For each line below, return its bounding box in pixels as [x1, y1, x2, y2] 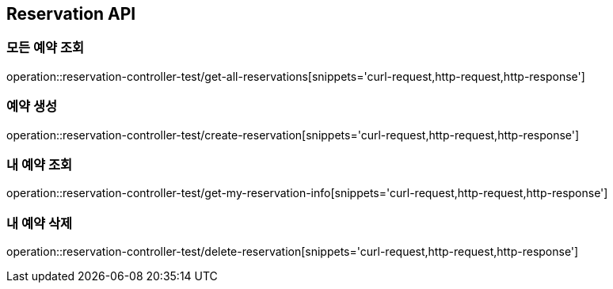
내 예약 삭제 [6, 215, 73, 231]
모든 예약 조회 [6, 40, 85, 56]
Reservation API [6, 4, 136, 24]
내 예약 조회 [6, 156, 73, 173]
